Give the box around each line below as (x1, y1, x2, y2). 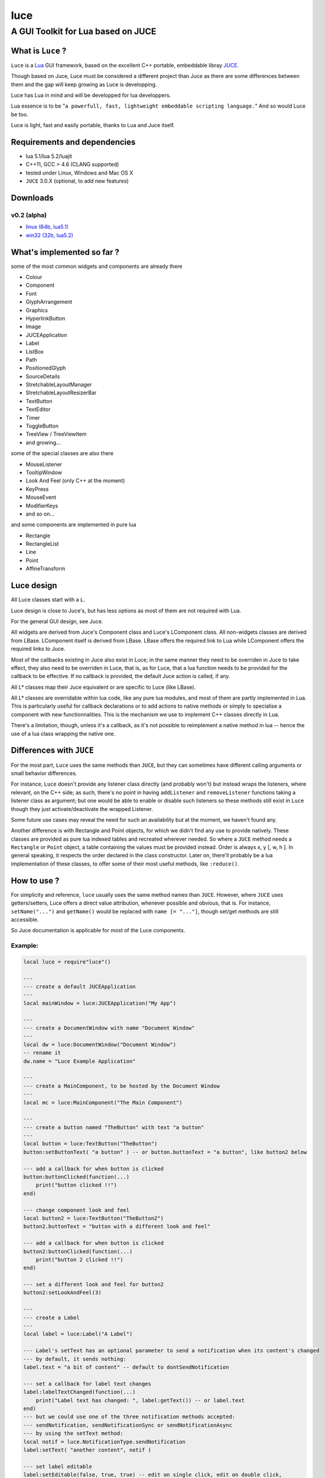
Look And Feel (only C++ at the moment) (25, 477, 125, 484)
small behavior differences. (11, 769, 77, 777)
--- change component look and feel (23, 1207, 130, 1213)
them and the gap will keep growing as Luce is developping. (11, 80, 157, 88)
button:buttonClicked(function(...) (23, 1174, 130, 1181)
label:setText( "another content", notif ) (23, 1446, 152, 1453)
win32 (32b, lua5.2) (25, 231, 74, 239)
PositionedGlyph (25, 364, 66, 372)
